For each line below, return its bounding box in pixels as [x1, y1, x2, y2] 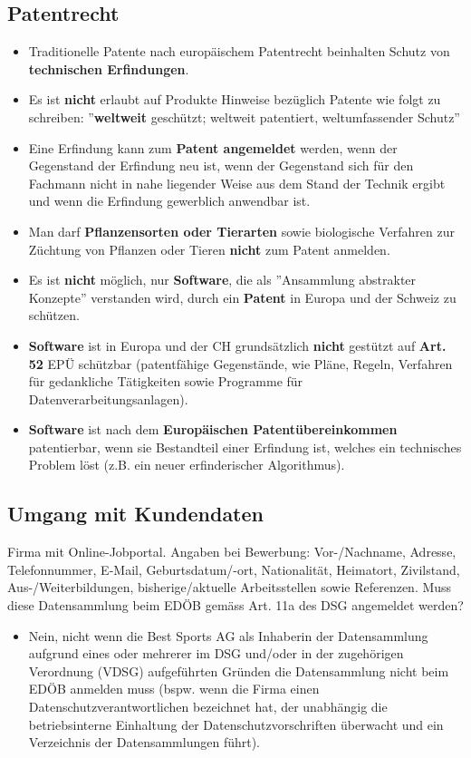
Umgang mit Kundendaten [7, 500, 264, 528]
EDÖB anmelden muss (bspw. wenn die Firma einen [28, 679, 320, 698]
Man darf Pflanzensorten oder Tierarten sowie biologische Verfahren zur [28, 221, 455, 240]
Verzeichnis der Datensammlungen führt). [28, 733, 261, 752]
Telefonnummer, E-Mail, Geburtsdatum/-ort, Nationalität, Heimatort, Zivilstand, [7, 559, 460, 578]
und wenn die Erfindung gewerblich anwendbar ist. [28, 191, 311, 210]
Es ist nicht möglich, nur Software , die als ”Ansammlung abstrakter [28, 270, 417, 289]
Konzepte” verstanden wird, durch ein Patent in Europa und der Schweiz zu [28, 287, 457, 306]
